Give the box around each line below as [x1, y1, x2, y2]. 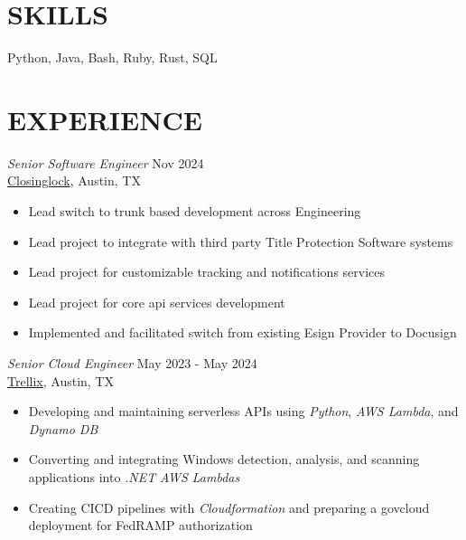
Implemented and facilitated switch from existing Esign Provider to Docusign [28, 323, 457, 342]
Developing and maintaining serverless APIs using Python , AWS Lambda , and [28, 402, 459, 421]
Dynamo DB [28, 419, 98, 438]
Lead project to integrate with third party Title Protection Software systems [28, 232, 453, 251]
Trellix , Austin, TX [7, 371, 114, 390]
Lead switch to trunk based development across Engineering [28, 202, 361, 221]
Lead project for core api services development [28, 292, 285, 311]
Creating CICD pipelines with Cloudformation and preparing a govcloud [28, 497, 430, 516]
